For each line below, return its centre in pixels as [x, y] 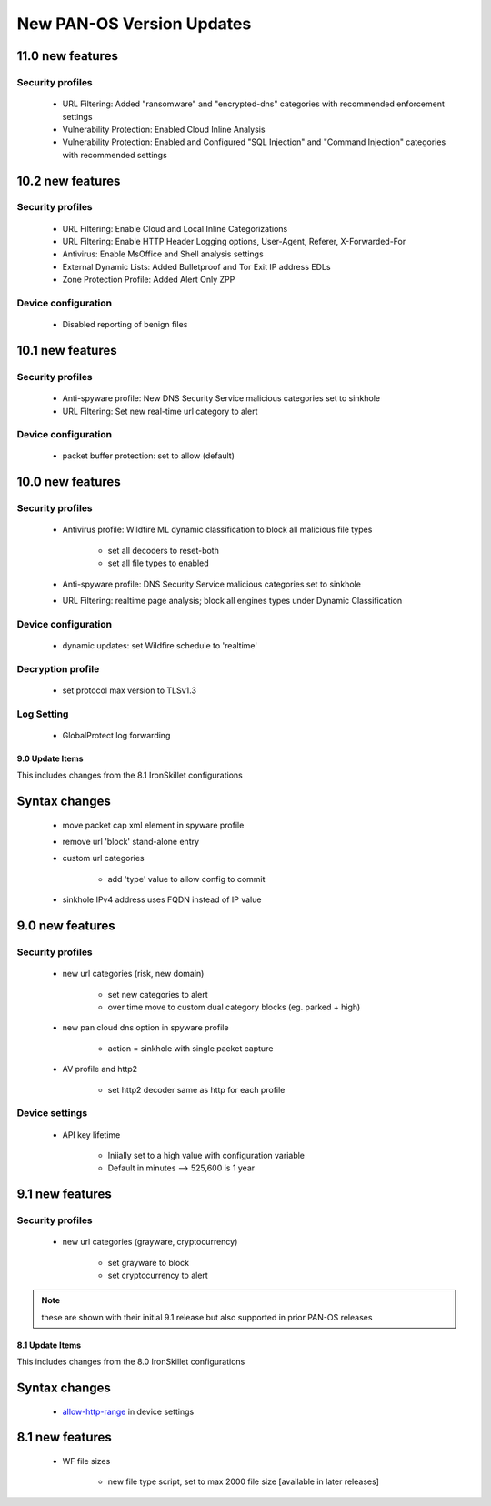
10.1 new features [67, 350]
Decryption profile [58, 668]
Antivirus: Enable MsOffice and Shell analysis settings [163, 254]
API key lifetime [91, 1135]
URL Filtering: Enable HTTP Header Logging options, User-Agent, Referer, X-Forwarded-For [234, 242]
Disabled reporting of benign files [125, 325]
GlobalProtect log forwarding [116, 735]
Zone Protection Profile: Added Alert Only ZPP [149, 280]
